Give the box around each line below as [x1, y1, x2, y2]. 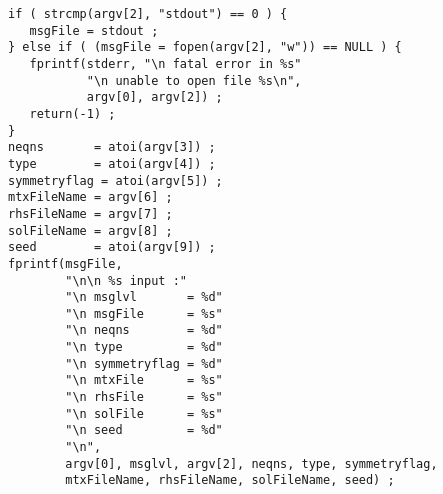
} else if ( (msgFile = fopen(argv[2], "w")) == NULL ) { [8, 40, 402, 55]
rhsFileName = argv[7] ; [8, 206, 173, 221]
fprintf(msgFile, [8, 256, 123, 271]
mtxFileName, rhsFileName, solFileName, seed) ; [65, 473, 395, 488]
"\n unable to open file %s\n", [86, 73, 302, 88]
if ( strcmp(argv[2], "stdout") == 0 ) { [8, 7, 288, 21]
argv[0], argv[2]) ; [86, 90, 223, 105]
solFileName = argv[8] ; [8, 223, 173, 238]
